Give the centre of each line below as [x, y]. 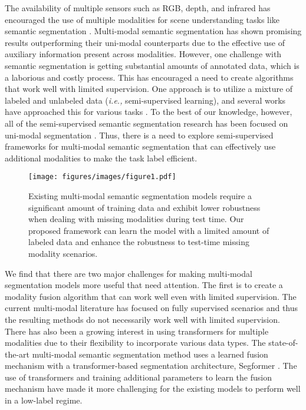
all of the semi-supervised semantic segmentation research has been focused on [147, 123]
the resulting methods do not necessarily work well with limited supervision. [142, 319]
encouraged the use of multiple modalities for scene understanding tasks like [142, 19]
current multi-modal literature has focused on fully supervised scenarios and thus [152, 308]
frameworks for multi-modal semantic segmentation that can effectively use [140, 146]
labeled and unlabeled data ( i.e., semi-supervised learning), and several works [145, 100]
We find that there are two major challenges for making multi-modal [129, 273]
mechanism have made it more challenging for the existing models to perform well [153, 388]
